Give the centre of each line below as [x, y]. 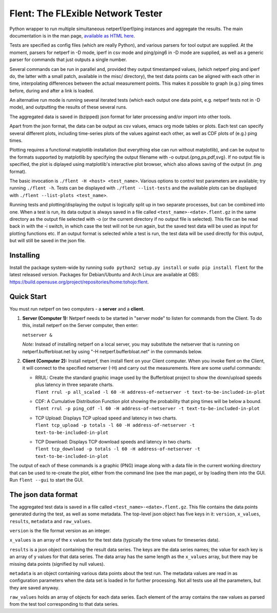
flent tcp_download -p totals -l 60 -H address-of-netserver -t [118, 449]
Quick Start [28, 296]
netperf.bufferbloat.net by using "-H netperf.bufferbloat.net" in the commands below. [112, 351]
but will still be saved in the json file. [48, 241]
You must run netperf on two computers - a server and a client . [77, 309]
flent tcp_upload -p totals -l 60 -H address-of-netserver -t [115, 425]
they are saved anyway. [35, 587]
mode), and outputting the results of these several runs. [68, 107]
